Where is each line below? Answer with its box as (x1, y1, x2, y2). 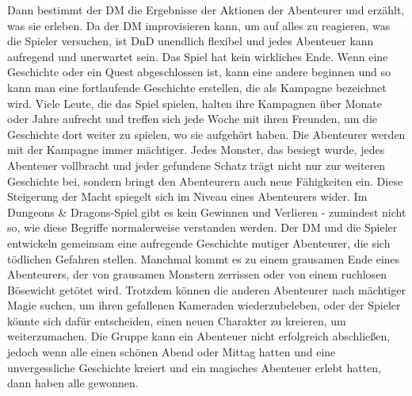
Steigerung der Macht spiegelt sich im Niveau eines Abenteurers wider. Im (7, 188, 368, 205)
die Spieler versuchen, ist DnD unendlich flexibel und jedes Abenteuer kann (7, 33, 374, 49)
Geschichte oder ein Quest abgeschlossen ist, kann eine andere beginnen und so (7, 63, 391, 80)
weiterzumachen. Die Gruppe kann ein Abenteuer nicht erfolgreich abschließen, (7, 328, 391, 344)
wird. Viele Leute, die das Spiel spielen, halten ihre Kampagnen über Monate (7, 94, 382, 111)
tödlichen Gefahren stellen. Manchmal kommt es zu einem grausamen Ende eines (7, 250, 400, 267)
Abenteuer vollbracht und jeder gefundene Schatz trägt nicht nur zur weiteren (7, 156, 386, 173)
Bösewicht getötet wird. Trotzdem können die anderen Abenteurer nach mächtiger (7, 281, 406, 298)
